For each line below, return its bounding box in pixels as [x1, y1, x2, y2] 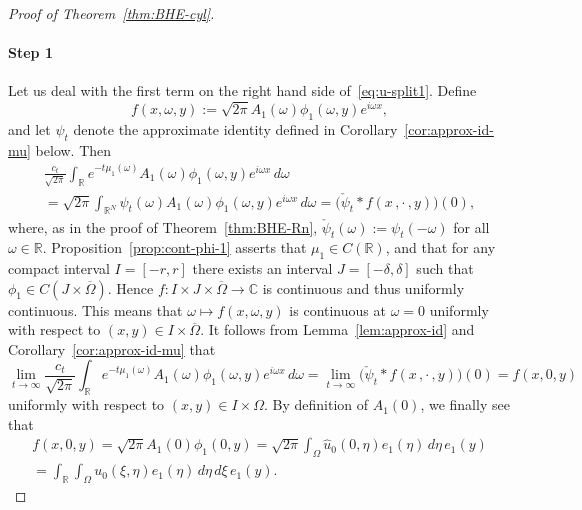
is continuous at [289, 299, 386, 320]
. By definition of [264, 394, 369, 415]
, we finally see [420, 394, 510, 415]
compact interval [8, 258, 110, 279]
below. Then [35, 139, 112, 160]
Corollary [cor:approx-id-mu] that [8, 338, 216, 359]
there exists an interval [192, 258, 333, 279]
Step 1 [8, 42, 53, 63]
